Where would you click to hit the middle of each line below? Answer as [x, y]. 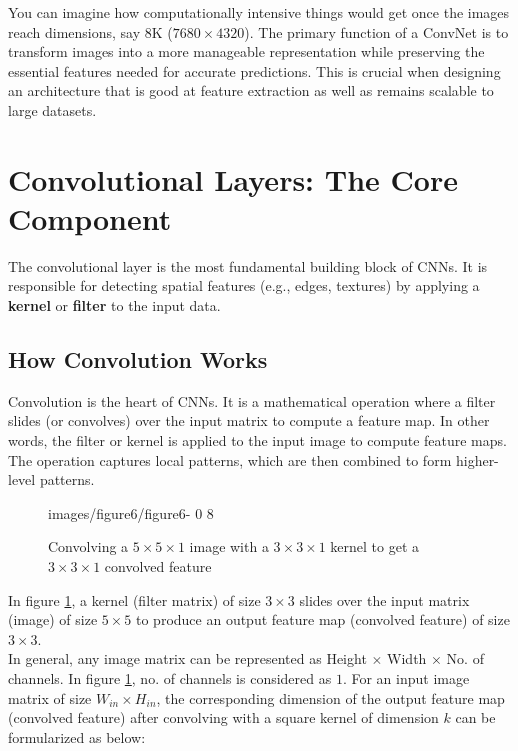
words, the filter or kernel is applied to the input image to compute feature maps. [257, 440]
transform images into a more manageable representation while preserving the [246, 51]
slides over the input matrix [384, 599]
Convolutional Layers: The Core [233, 178]
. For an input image [406, 677]
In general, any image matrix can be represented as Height [187, 658]
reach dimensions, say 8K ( [90, 31]
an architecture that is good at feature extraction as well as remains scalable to [251, 90]
